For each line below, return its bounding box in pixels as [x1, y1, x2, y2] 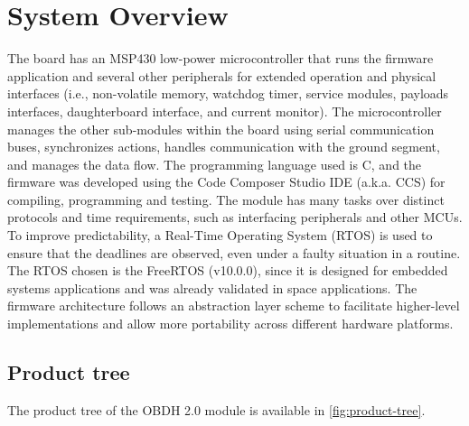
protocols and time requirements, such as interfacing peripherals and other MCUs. [7, 208, 463, 227]
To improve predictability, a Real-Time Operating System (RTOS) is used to [7, 226, 433, 245]
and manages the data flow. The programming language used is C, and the [7, 154, 422, 173]
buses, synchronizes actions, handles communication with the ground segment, [7, 137, 440, 156]
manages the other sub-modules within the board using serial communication [7, 119, 435, 138]
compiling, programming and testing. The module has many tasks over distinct [7, 190, 445, 208]
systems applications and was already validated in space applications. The [7, 278, 417, 297]
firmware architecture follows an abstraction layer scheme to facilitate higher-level [7, 296, 460, 315]
